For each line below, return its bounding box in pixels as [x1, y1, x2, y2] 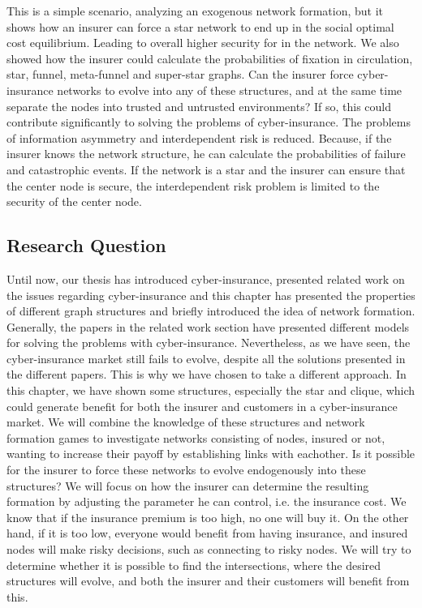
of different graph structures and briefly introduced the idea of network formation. [6, 302, 416, 319]
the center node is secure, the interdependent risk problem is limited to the [6, 177, 380, 194]
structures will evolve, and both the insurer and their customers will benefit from [6, 572, 410, 589]
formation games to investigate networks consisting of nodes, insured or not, [6, 429, 385, 446]
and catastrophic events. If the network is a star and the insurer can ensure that [6, 161, 406, 178]
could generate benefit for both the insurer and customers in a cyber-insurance [6, 397, 398, 414]
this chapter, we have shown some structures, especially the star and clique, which [6, 382, 416, 399]
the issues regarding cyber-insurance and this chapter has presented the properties [6, 286, 416, 303]
